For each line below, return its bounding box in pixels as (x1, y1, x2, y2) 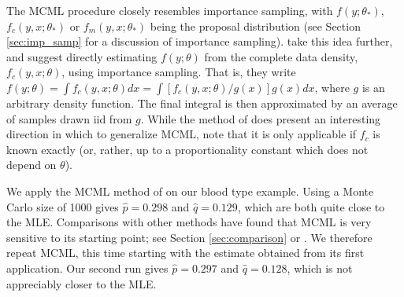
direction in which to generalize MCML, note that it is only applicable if (6, 126, 357, 142)
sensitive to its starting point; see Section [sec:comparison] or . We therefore (6, 229, 372, 245)
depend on (6, 156, 57, 173)
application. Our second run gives (6, 259, 169, 276)
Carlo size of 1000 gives (6, 198, 119, 214)
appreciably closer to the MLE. (6, 275, 157, 291)
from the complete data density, (204, 48, 358, 64)
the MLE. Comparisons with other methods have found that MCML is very (6, 214, 372, 230)
